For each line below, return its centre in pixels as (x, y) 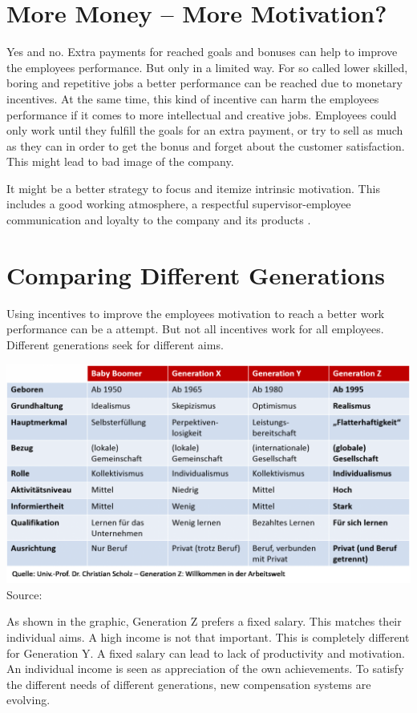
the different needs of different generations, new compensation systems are (189, 684)
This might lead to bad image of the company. (120, 161)
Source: (24, 594)
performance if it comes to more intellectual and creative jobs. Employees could (202, 114)
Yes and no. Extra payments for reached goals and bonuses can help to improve (202, 52)
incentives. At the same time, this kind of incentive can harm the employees (193, 98)
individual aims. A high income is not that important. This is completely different (208, 637)
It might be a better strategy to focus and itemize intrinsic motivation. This (193, 188)
